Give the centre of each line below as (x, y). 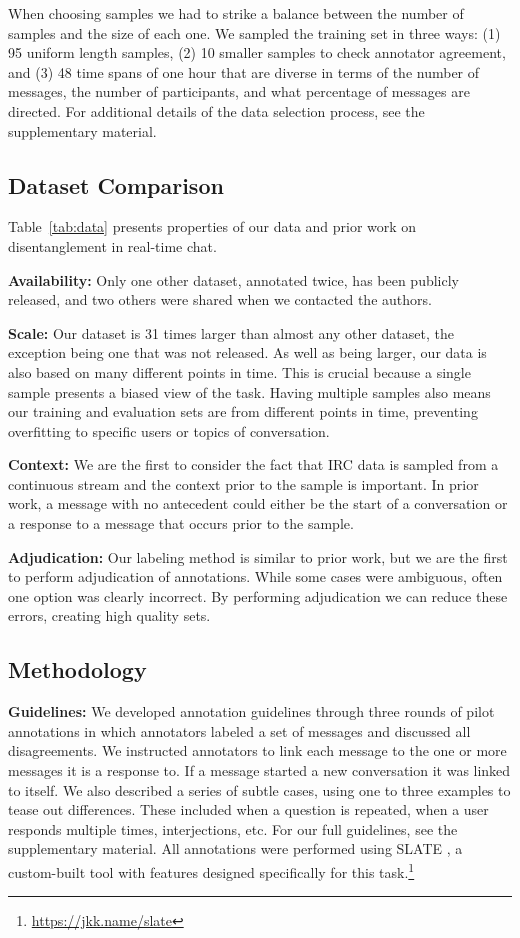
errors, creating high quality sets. (109, 615)
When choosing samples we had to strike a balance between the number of (236, 13)
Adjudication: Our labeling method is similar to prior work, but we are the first (258, 556)
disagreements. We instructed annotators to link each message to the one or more (257, 750)
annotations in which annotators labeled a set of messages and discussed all (239, 730)
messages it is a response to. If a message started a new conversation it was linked (259, 770)
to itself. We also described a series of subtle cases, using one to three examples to (259, 789)
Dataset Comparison (116, 184)
